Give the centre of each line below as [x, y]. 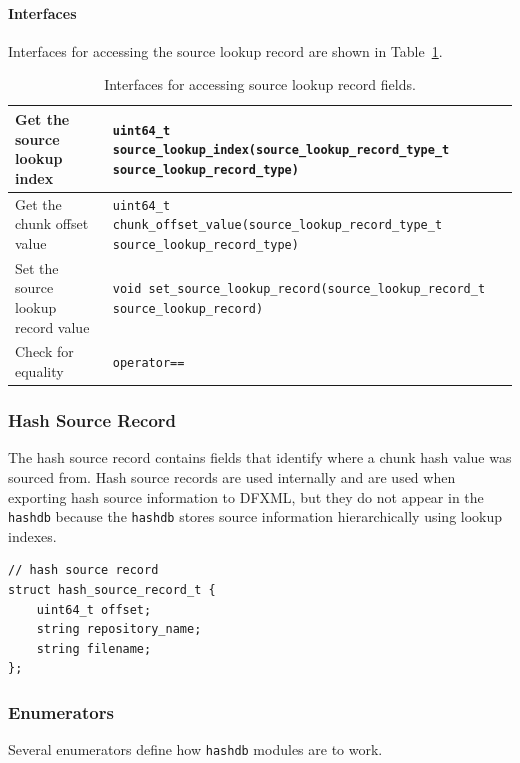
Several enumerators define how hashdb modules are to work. [195, 749]
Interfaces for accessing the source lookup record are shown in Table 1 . [225, 50]
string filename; [94, 648]
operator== [148, 363]
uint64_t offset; [94, 609]
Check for [44, 351]
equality [39, 371]
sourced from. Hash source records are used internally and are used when [232, 476]
